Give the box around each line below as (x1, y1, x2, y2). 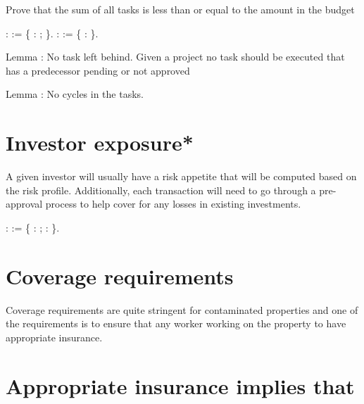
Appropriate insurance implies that (6, 371, 355, 400)
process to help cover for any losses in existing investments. (45, 196, 301, 211)
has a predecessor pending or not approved (6, 63, 190, 77)
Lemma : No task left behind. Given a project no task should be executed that (6, 49, 345, 64)
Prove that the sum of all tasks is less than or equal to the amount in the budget (6, 2, 355, 16)
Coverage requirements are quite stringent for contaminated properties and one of (6, 302, 358, 317)
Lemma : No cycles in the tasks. (6, 87, 144, 101)
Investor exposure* (6, 128, 194, 157)
